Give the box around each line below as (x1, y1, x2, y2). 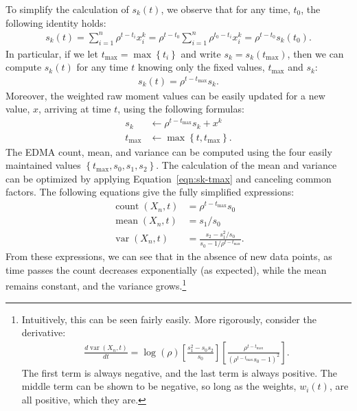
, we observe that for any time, (161, 2, 290, 16)
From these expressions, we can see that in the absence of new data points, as (5, 249, 332, 263)
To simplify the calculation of (5, 2, 129, 16)
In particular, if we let (5, 46, 99, 60)
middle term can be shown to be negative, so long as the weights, (21, 379, 297, 393)
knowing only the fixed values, (137, 60, 265, 74)
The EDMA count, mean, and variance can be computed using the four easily (5, 144, 332, 158)
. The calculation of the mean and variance (156, 158, 337, 172)
